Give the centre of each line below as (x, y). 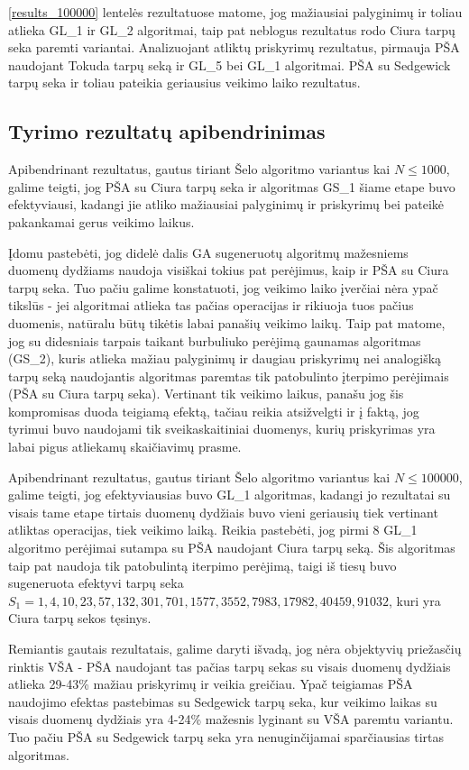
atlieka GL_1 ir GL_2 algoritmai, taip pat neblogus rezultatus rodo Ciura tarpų (232, 29)
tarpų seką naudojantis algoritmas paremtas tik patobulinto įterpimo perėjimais (229, 376)
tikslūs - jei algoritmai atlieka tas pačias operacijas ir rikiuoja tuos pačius (211, 305)
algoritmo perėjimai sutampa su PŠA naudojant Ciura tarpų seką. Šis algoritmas (232, 548)
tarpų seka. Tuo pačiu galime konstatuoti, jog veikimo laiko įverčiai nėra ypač (223, 287)
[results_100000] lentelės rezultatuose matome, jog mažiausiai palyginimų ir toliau (235, 12)
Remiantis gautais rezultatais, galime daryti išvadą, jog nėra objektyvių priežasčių (235, 649)
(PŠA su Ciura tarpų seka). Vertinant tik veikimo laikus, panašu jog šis (206, 394)
